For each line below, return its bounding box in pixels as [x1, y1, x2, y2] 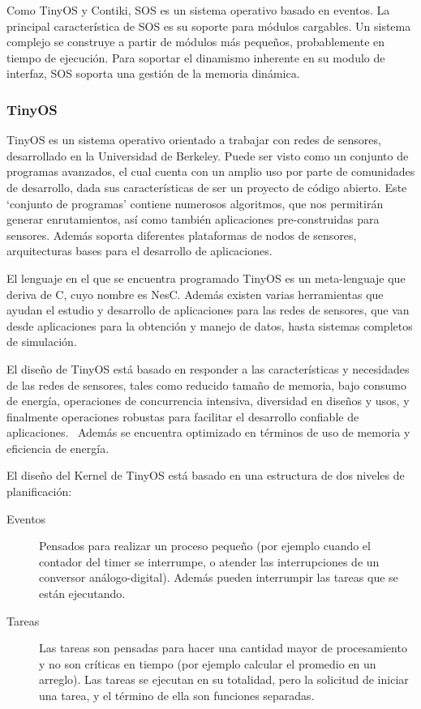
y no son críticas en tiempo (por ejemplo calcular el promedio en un [39, 655, 376, 672]
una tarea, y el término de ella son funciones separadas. [39, 687, 315, 703]
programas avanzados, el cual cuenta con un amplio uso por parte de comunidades [6, 163, 415, 180]
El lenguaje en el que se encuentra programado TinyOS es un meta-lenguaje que [6, 269, 406, 286]
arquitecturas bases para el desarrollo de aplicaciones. [6, 242, 273, 259]
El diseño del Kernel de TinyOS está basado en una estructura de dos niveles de [6, 467, 405, 484]
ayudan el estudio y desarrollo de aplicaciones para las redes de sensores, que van [6, 301, 410, 318]
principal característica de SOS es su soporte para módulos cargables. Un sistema [6, 17, 411, 34]
